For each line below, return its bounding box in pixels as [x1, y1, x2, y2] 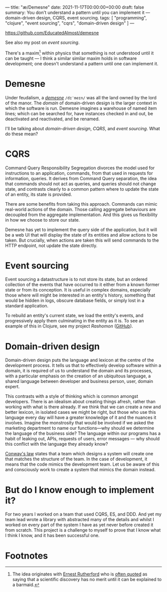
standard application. [5, 303, 49, 309]
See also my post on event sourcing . [5, 39, 80, 45]
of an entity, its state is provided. [5, 191, 72, 197]
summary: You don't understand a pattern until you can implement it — [5, 9, 151, 15]
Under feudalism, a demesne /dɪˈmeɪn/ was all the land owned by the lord [5, 94, 157, 100]
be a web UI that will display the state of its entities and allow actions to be [5, 232, 158, 238]
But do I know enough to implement [5, 484, 154, 496]
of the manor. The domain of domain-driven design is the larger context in [5, 100, 157, 106]
